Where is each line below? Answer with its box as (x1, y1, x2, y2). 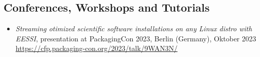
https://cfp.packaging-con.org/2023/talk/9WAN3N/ (15, 43, 178, 53)
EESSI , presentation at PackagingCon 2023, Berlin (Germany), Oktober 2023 (15, 33, 256, 43)
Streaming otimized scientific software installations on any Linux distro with (15, 23, 252, 34)
